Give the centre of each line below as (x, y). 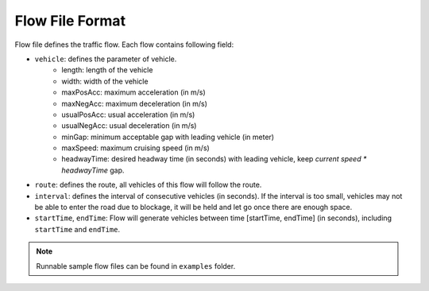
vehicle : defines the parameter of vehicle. (106, 59)
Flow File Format (70, 21)
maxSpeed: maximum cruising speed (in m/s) (135, 148)
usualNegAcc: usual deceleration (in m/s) (129, 126)
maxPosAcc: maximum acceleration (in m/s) (133, 92)
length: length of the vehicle (107, 70)
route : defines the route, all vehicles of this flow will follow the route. (148, 185)
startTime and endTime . (77, 229)
